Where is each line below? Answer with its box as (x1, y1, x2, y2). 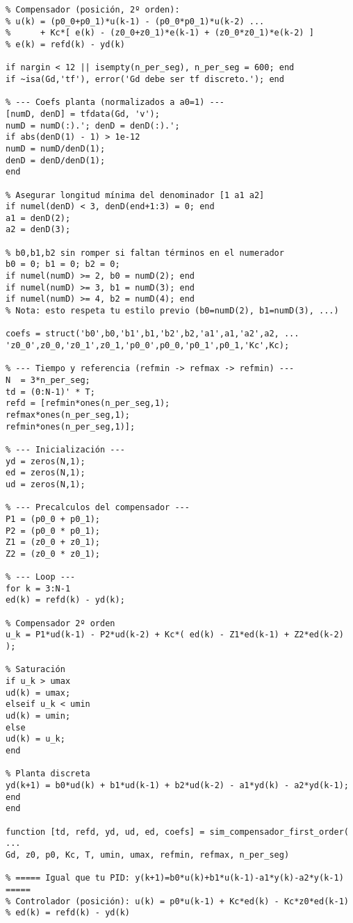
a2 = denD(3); (6, 224, 71, 235)
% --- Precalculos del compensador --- (6, 503, 190, 513)
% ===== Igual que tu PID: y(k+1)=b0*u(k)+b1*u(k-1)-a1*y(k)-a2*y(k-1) (6, 873, 344, 883)
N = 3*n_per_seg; (6, 375, 90, 385)
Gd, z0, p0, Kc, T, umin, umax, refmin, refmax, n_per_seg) (6, 849, 290, 860)
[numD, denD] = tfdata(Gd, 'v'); (6, 108, 160, 119)
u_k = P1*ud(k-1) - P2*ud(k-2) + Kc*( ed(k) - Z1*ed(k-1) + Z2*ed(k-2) (6, 630, 344, 640)
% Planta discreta (6, 769, 90, 779)
